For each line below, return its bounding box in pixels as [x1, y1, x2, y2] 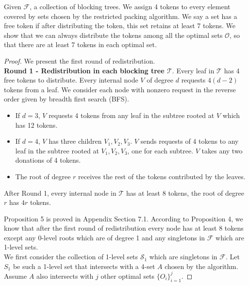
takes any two [201, 145, 243, 155]
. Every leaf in [172, 65, 215, 75]
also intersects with [36, 270, 94, 281]
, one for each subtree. [127, 145, 194, 155]
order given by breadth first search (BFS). [4, 94, 129, 104]
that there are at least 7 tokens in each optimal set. [4, 39, 157, 50]
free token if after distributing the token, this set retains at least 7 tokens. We [4, 20, 235, 31]
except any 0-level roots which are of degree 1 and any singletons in [4, 232, 205, 242]
